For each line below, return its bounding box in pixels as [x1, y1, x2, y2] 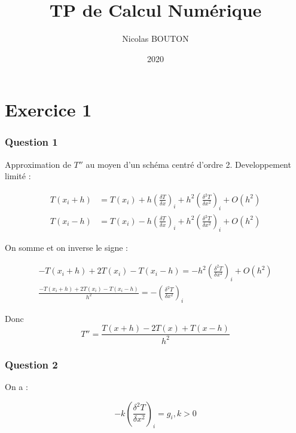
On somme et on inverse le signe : [5, 241, 128, 253]
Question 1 [5, 134, 58, 149]
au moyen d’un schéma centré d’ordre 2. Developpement [86, 158, 291, 170]
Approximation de [5, 158, 71, 170]
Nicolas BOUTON [122, 32, 189, 45]
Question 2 [5, 357, 58, 371]
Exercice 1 [5, 97, 92, 122]
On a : [5, 380, 28, 393]
